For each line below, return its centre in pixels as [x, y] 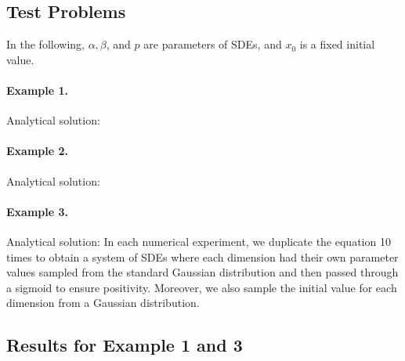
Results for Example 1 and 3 [125, 345]
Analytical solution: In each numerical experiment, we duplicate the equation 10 [199, 241]
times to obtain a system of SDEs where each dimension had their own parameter [202, 256]
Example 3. [37, 211]
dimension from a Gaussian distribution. [103, 303]
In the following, [45, 44]
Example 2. [37, 151]
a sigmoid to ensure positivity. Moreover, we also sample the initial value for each [202, 287]
